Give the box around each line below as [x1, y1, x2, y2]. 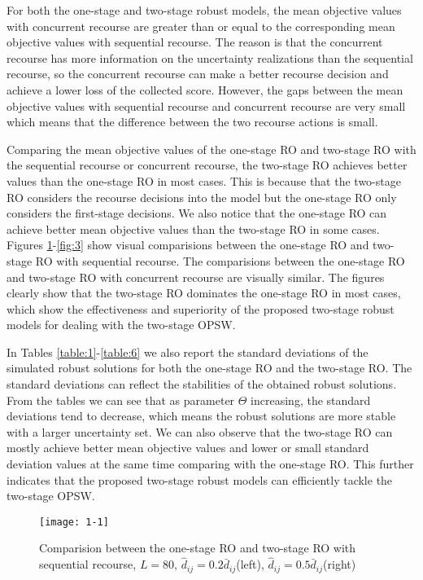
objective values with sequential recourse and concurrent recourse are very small [7, 97, 406, 114]
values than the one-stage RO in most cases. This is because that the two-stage [7, 172, 401, 189]
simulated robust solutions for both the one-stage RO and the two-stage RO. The [7, 359, 412, 376]
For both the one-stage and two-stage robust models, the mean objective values [7, 2, 402, 18]
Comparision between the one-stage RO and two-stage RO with [39, 539, 356, 556]
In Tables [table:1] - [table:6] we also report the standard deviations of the [7, 343, 368, 360]
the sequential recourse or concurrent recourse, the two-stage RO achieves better [7, 156, 408, 174]
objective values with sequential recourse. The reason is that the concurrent [7, 33, 383, 51]
